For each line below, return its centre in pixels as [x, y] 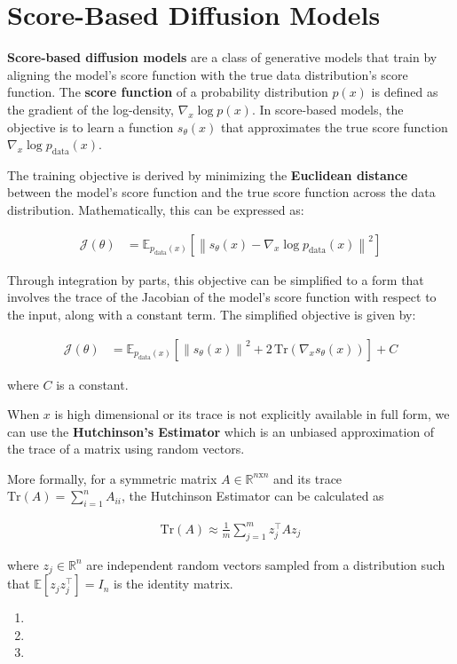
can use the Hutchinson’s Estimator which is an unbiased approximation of [221, 431]
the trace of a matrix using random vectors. [126, 449]
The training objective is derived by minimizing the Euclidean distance [208, 174]
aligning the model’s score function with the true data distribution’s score [208, 74]
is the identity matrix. [173, 584]
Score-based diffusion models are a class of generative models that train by [222, 57]
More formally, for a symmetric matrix [112, 478]
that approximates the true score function [334, 126]
